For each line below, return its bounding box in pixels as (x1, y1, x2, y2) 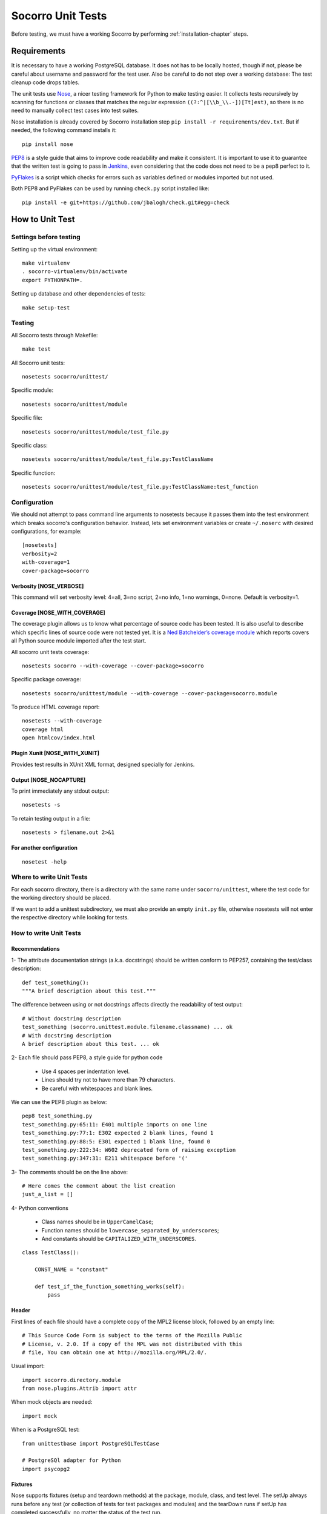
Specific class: (11, 441, 48, 449)
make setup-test (22, 304, 70, 311)
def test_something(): (22, 979, 90, 986)
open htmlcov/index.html (22, 735, 96, 741)
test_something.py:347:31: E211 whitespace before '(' (22, 1155, 188, 1162)
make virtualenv (22, 260, 70, 266)
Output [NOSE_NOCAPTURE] (11, 776, 86, 784)
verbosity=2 (22, 550, 58, 557)
